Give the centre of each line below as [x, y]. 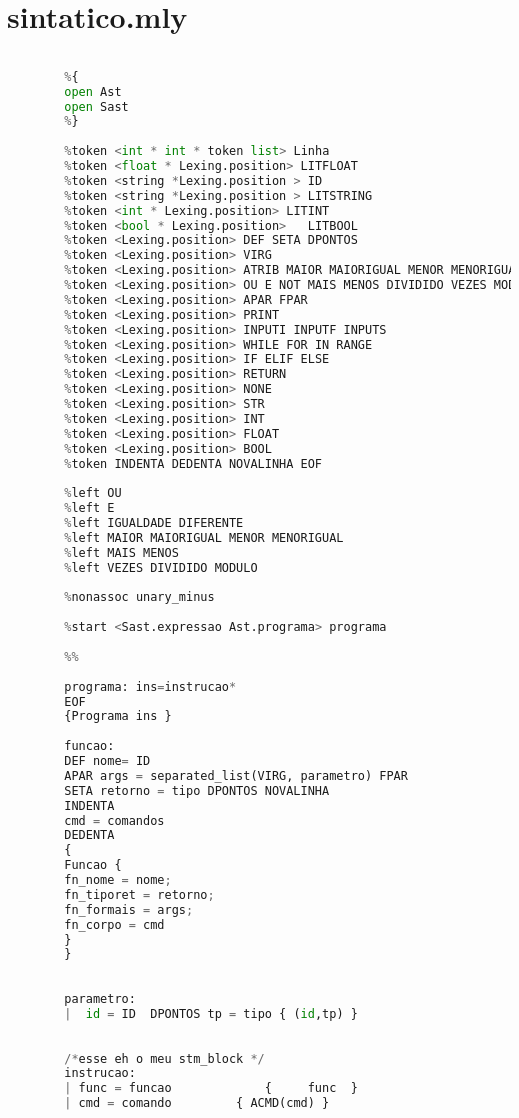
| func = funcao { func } [211, 1088]
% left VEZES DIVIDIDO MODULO [161, 567]
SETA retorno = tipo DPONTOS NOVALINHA [197, 790]
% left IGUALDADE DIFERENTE [154, 523]
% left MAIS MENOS [121, 552]
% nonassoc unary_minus [139, 597]
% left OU [93, 493]
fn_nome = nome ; [118, 880]
